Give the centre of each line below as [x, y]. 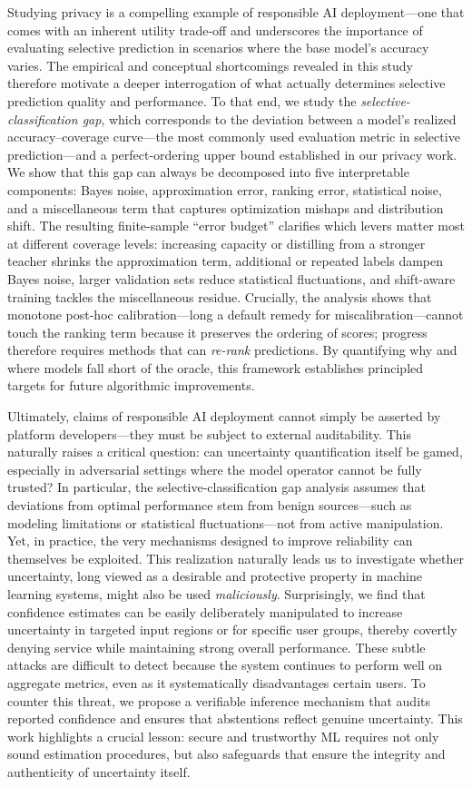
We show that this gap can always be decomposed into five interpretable [208, 172]
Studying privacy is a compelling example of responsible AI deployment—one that [236, 12]
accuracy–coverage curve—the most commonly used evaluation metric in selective [234, 137]
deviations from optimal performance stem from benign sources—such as [210, 505]
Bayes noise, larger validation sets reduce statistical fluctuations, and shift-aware [231, 278]
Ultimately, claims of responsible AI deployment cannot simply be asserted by [224, 416]
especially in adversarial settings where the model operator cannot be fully [215, 469]
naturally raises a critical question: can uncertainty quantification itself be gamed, [235, 452]
